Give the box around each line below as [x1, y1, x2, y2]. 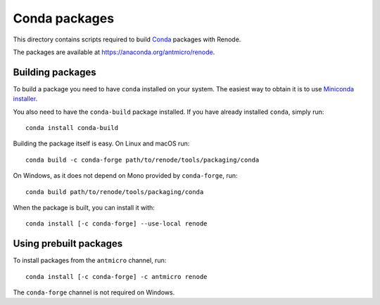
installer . [13, 95, 38, 103]
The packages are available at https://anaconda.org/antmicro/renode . [13, 48, 215, 56]
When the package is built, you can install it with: [13, 203, 155, 212]
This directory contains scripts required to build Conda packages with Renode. [13, 35, 241, 44]
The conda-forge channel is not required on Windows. [13, 288, 175, 297]
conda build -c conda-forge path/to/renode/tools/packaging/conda [25, 155, 260, 164]
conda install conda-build [25, 124, 119, 132]
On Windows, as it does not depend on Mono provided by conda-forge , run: [13, 171, 239, 180]
